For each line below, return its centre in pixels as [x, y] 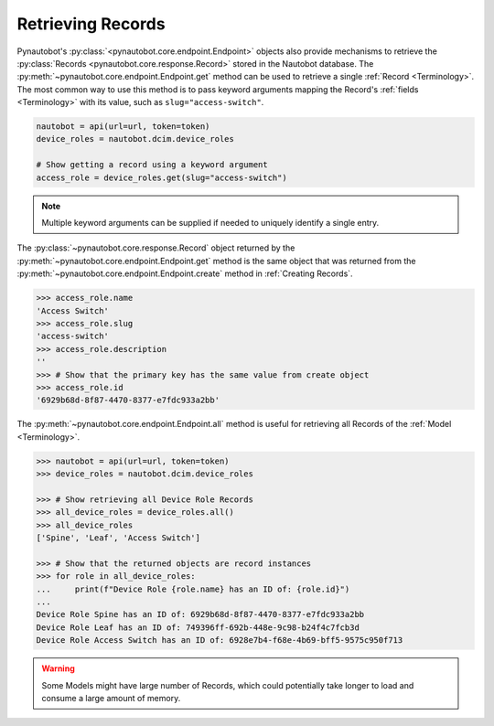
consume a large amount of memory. [111, 698]
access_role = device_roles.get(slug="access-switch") [161, 177]
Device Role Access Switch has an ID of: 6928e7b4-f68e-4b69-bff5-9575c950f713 [220, 641]
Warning [58, 668]
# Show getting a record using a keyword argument [152, 165]
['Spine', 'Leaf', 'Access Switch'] [118, 538]
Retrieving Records [91, 24]
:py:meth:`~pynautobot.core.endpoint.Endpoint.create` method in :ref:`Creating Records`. [185, 273]
